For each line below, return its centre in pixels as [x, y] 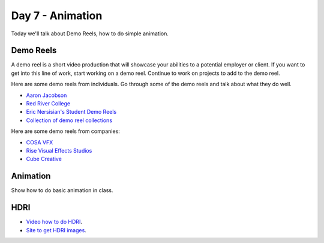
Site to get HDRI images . [56, 230]
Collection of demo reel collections [69, 120]
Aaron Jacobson [46, 95]
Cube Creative [44, 159]
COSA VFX [40, 142]
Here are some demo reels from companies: [65, 131]
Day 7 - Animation [57, 16]
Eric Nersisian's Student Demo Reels [71, 112]
